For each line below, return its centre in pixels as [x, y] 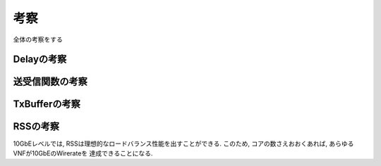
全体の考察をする [38, 39]
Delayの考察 [40, 59]
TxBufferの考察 [47, 104]
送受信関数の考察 [50, 82]
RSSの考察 [36, 127]
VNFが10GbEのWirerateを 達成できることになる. [83, 153]
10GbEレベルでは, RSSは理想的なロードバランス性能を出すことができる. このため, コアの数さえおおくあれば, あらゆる [183, 143]
